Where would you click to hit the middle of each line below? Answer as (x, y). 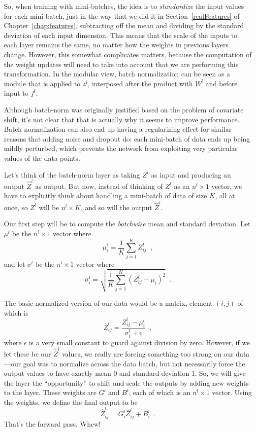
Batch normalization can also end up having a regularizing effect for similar (118, 129)
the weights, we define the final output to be (71, 402)
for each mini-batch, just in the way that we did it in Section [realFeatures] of (122, 16)
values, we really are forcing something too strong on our (148, 353)
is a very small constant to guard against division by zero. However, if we (139, 342)
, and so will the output (116, 207)
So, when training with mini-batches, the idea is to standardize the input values (124, 6)
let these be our (28, 353)
